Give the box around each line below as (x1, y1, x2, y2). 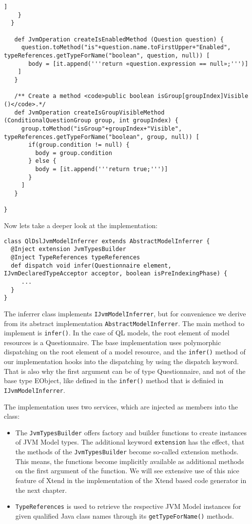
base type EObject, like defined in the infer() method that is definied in (4, 375, 224, 386)
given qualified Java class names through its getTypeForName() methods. (15, 510, 234, 521)
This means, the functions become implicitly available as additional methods (15, 456, 244, 466)
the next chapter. (15, 485, 67, 495)
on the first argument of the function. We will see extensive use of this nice (15, 466, 239, 476)
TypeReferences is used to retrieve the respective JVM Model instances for (15, 501, 241, 511)
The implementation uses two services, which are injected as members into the (4, 401, 238, 411)
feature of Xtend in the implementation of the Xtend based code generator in (15, 475, 247, 485)
